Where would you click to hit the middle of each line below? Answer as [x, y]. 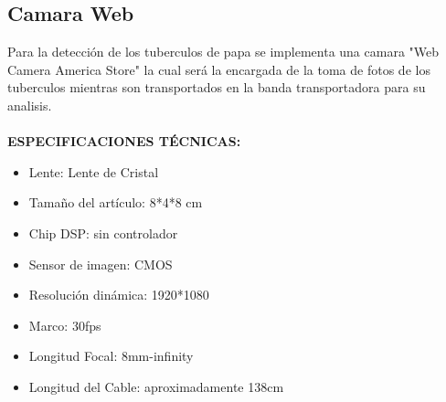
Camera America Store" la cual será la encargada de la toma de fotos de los [219, 69]
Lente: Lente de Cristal [94, 171]
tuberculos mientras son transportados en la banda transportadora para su [217, 87]
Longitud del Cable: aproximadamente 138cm [156, 386]
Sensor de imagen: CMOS [101, 264]
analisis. [30, 105]
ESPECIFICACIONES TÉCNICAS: [124, 141]
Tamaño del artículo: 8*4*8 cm [116, 202]
